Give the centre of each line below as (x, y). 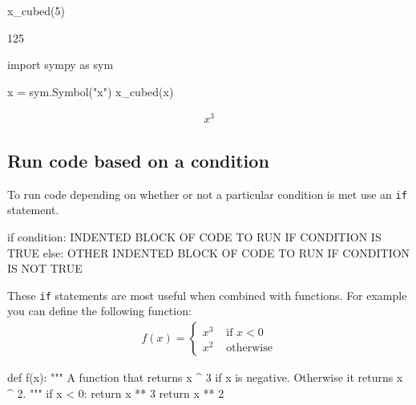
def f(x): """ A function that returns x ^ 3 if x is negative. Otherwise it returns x (205, 377)
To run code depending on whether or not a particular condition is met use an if (207, 194)
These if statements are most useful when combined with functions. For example (207, 295)
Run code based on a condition (138, 160)
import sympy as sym (61, 65)
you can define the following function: (99, 311)
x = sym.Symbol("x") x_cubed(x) (91, 91)
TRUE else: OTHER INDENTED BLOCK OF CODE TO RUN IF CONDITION (209, 252)
